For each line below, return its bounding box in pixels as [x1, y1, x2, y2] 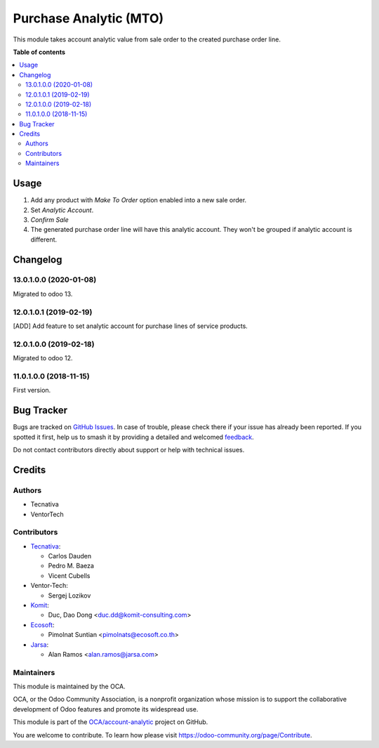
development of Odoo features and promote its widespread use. [13, 704, 199, 713]
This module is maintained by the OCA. [13, 682, 126, 691]
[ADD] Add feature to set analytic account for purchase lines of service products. [13, 322, 248, 330]
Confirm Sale [30, 215, 69, 224]
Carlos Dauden [48, 552, 91, 560]
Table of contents [13, 48, 66, 56]
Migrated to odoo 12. [13, 354, 73, 362]
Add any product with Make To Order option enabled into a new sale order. [30, 196, 247, 204]
